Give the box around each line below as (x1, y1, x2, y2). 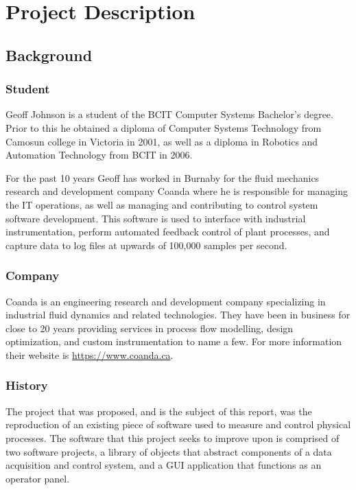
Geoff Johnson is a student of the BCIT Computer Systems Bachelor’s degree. (5, 107, 333, 121)
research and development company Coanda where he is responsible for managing (5, 184, 348, 198)
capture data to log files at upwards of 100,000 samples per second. (5, 237, 287, 252)
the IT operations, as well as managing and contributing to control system (5, 197, 318, 211)
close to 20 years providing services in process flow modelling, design (5, 320, 294, 335)
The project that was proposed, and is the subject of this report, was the (5, 404, 312, 418)
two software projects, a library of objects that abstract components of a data (5, 444, 332, 458)
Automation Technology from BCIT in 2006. (5, 148, 193, 162)
